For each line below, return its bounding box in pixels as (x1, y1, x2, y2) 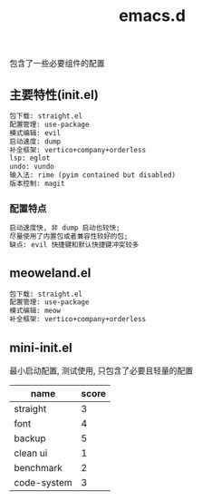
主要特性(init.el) (9, 87, 100, 103)
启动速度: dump (9, 137, 62, 146)
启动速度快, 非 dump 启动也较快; (9, 223, 120, 232)
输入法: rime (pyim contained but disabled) (9, 171, 177, 180)
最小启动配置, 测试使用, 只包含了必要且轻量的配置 (9, 365, 193, 376)
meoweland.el (9, 265, 91, 281)
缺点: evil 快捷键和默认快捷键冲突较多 (9, 240, 139, 250)
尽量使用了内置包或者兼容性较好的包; (9, 232, 129, 241)
